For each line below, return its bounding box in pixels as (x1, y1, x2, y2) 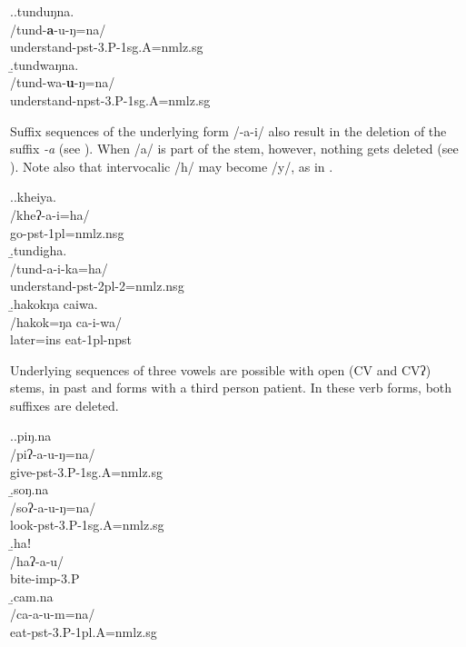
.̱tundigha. (10, 241, 67, 260)
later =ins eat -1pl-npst (10, 330, 132, 349)
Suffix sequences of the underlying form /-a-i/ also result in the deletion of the (10, 121, 447, 140)
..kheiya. (10, 187, 56, 206)
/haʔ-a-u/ (10, 551, 64, 570)
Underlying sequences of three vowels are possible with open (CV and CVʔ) (10, 360, 431, 379)
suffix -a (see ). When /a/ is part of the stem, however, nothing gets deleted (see (10, 139, 459, 158)
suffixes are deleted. (10, 395, 119, 414)
